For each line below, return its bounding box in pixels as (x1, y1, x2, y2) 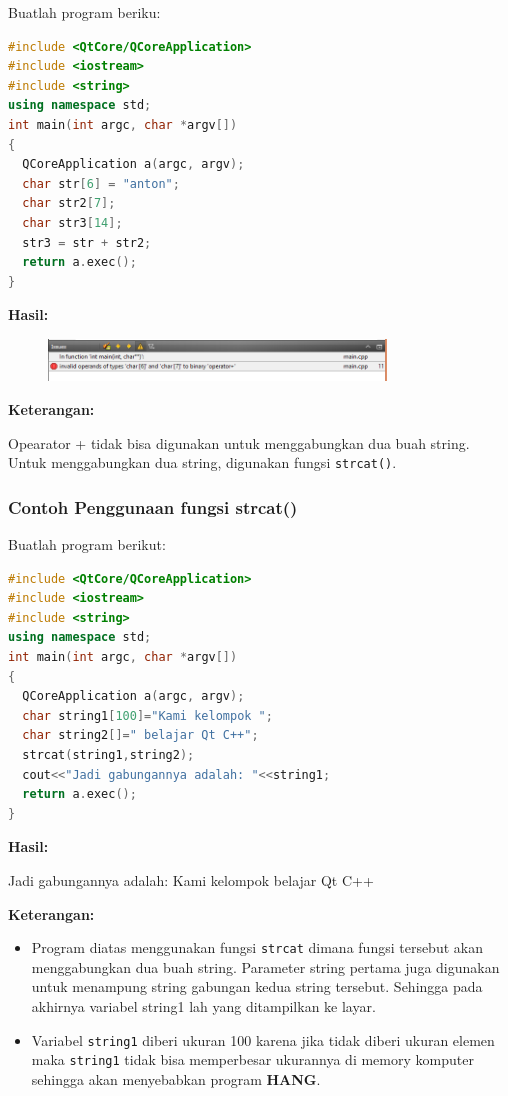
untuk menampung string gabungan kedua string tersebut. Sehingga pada (31, 976, 483, 997)
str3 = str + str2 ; (22, 235, 152, 250)
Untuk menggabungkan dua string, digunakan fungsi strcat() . (8, 452, 397, 473)
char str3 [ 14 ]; (22, 215, 123, 230)
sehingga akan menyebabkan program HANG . (31, 1068, 321, 1089)
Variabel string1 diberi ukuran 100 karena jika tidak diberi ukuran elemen (31, 1029, 495, 1050)
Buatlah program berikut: (8, 534, 166, 555)
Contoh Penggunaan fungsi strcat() (8, 494, 298, 519)
